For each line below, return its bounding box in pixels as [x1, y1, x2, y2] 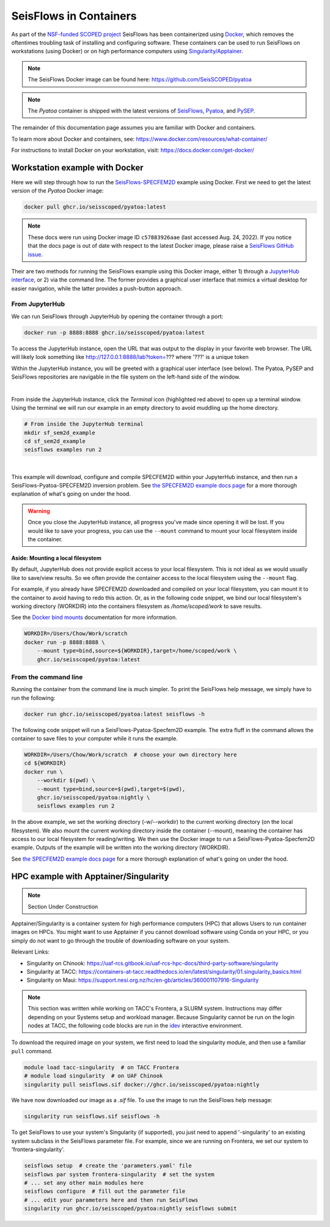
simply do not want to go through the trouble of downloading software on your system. [11, 936, 230, 944]
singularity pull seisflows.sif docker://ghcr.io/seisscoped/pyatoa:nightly [24, 1081, 260, 1088]
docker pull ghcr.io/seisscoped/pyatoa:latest [24, 204, 166, 210]
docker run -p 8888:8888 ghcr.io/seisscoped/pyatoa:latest [24, 329, 205, 336]
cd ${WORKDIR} [24, 760, 67, 767]
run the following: [11, 694, 56, 702]
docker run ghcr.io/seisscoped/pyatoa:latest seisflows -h [24, 710, 205, 717]
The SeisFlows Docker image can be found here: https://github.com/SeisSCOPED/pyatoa [28, 76, 252, 83]
